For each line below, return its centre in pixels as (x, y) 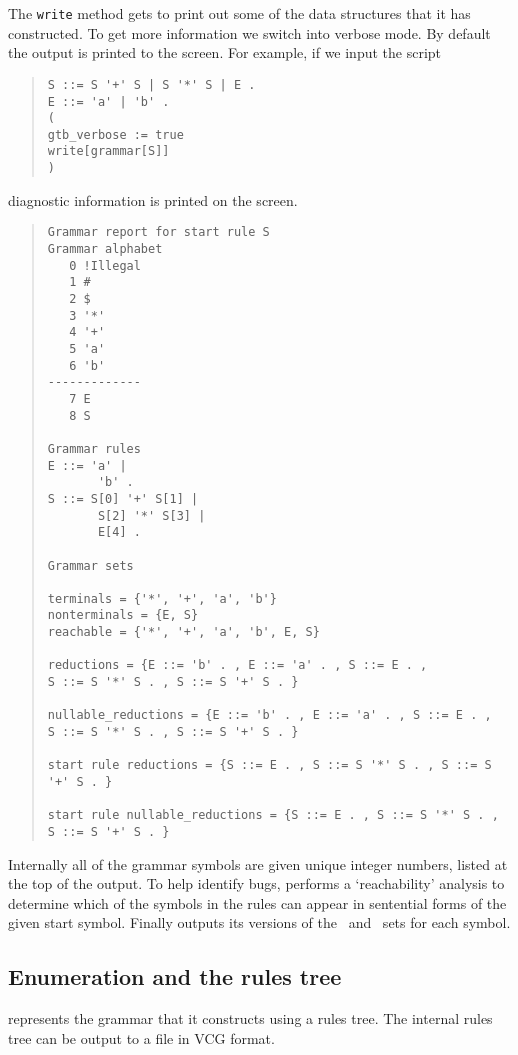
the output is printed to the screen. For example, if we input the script (225, 52)
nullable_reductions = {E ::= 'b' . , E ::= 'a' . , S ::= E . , (269, 715)
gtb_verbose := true (115, 134)
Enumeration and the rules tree (175, 976)
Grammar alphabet (105, 249)
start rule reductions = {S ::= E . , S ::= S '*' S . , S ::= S (269, 765)
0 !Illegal (105, 265)
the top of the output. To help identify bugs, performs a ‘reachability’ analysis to (256, 883)
